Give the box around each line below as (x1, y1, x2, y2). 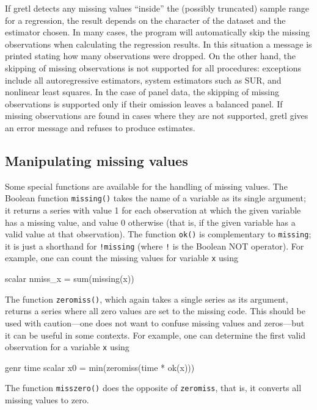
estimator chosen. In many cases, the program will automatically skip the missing (5, 26, 310, 38)
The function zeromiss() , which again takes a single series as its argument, (5, 292, 288, 305)
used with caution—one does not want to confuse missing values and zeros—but (5, 316, 305, 329)
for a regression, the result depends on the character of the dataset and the (5, 13, 286, 26)
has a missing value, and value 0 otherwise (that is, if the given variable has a (5, 215, 296, 228)
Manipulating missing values (5, 151, 188, 170)
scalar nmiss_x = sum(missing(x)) (5, 272, 134, 285)
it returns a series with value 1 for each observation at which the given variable (5, 203, 301, 216)
